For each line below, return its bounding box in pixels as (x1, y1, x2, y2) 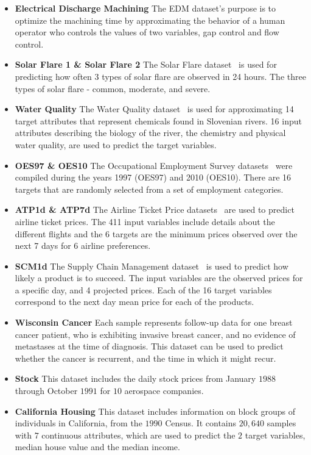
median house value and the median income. (15, 440, 180, 453)
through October (15, 384, 78, 397)
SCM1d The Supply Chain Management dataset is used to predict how (15, 259, 288, 272)
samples (267, 417, 296, 429)
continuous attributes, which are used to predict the (41, 428, 236, 441)
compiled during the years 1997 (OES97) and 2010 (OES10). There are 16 (15, 171, 292, 184)
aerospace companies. (124, 384, 204, 397)
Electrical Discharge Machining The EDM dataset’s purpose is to (15, 2, 276, 14)
